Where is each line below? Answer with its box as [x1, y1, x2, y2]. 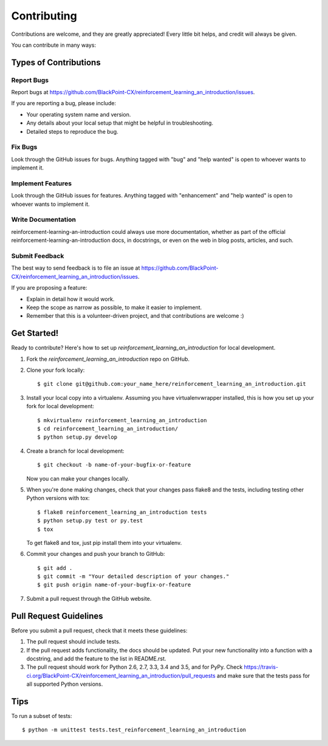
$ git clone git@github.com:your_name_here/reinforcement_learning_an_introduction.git [37, 380, 307, 388]
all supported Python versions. [26, 680, 103, 688]
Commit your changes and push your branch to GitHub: [26, 550, 165, 558]
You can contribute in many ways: [11, 41, 97, 49]
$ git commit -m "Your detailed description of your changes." [37, 573, 230, 580]
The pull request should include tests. [26, 638, 121, 645]
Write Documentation [11, 216, 76, 224]
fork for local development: [26, 403, 94, 410]
